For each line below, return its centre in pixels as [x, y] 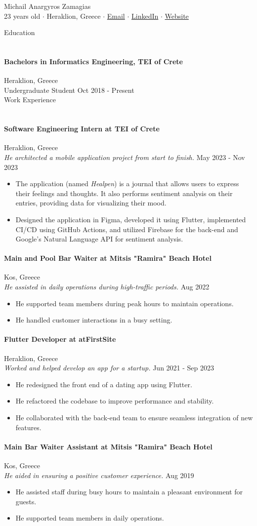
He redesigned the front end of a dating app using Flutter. [104, 384]
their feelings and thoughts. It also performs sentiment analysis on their [124, 193]
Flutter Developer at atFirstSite [60, 339]
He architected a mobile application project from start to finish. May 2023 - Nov [125, 157]
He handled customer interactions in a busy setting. [94, 320]
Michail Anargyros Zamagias [47, 6]
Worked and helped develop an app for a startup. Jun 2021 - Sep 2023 [109, 368]
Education [20, 32]
